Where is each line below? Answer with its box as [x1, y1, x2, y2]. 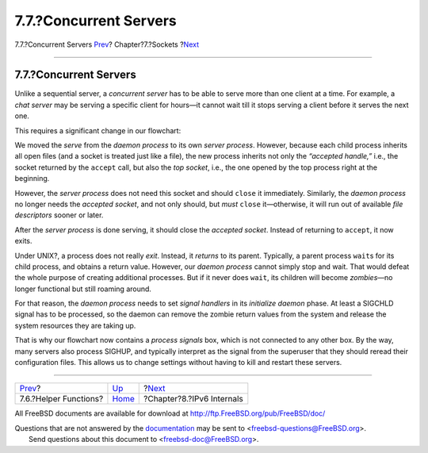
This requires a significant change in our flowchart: [14, 125, 182, 135]
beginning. [14, 174, 50, 183]
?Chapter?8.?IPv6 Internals [143, 393, 243, 405]
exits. [14, 236, 32, 246]
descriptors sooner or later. [14, 210, 104, 220]
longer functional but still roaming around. [14, 284, 152, 294]
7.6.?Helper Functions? [19, 393, 104, 405]
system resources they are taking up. [14, 321, 136, 330]
